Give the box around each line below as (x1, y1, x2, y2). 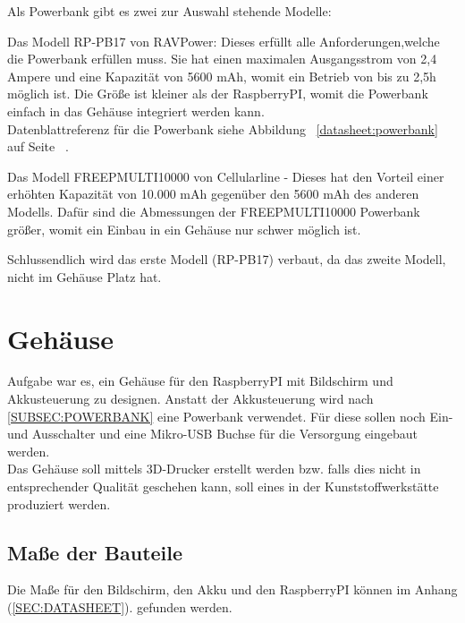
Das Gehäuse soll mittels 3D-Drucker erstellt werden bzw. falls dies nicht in (7, 459, 421, 478)
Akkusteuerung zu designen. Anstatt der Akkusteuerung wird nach (7, 389, 374, 408)
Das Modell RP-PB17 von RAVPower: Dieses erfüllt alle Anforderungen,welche (7, 31, 440, 50)
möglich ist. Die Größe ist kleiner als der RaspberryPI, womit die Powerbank (7, 84, 428, 103)
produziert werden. (7, 494, 111, 513)
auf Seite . (7, 137, 69, 156)
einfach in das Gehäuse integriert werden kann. (7, 101, 265, 120)
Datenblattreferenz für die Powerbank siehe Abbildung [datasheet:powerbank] (7, 119, 438, 138)
